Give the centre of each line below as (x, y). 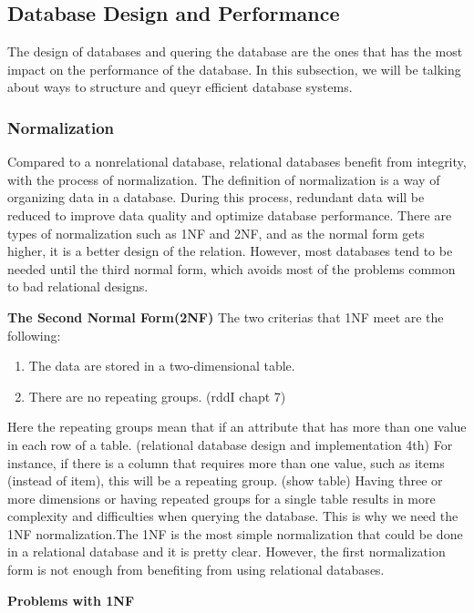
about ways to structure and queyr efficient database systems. (180, 87)
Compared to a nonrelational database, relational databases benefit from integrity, (237, 162)
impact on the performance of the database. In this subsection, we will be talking (234, 69)
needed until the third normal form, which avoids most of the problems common (232, 268)
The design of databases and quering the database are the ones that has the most (235, 51)
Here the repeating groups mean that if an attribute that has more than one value (237, 427)
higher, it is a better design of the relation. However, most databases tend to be (230, 251)
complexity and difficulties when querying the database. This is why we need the (233, 516)
